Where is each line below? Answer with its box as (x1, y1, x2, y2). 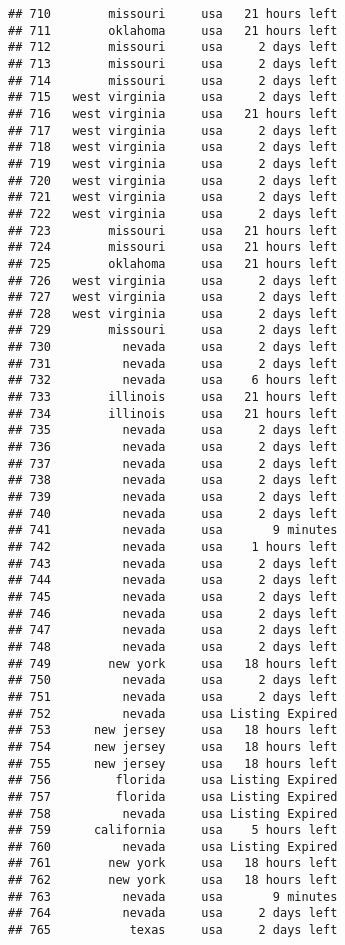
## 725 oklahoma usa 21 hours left (8, 256, 338, 271)
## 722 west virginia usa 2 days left (8, 206, 338, 221)
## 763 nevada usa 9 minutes (8, 889, 338, 904)
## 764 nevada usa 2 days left (8, 906, 338, 921)
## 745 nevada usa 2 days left (8, 589, 338, 604)
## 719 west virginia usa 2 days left (8, 156, 338, 171)
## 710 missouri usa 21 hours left (8, 7, 338, 21)
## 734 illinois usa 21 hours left (8, 406, 338, 421)
